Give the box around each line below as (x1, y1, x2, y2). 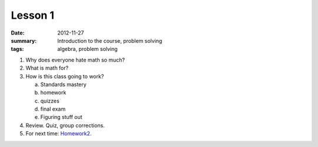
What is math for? (25, 64, 69, 71)
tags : (11, 46, 24, 53)
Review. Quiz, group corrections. (25, 122, 105, 129)
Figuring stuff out (40, 114, 82, 121)
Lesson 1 (11, 9, 55, 22)
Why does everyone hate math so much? (25, 56, 125, 63)
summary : (11, 37, 37, 44)
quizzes (40, 97, 60, 104)
